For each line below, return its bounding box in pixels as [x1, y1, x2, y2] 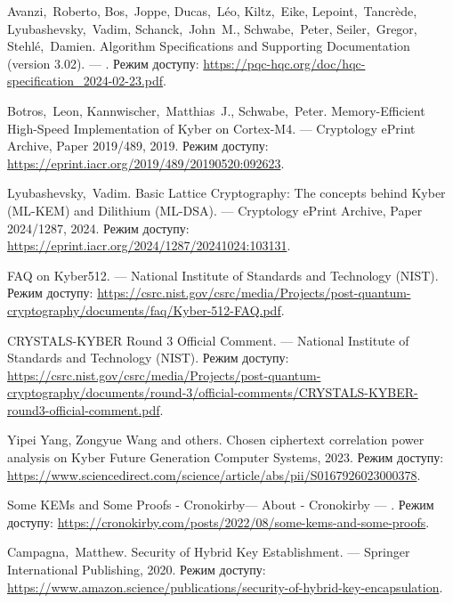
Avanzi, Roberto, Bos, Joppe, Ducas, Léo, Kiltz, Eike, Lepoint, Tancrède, [7, 2, 417, 20]
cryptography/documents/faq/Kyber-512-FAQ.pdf [7, 300, 281, 319]
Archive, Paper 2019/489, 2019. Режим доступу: [7, 136, 269, 155]
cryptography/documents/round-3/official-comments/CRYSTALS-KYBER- [7, 383, 418, 402]
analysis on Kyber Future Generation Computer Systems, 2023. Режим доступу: [7, 448, 444, 467]
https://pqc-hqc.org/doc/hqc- [203, 53, 366, 72]
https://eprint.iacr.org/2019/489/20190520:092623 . [7, 153, 285, 172]
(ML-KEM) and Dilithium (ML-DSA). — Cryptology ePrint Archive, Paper [7, 200, 423, 219]
